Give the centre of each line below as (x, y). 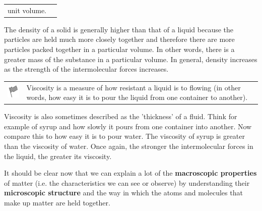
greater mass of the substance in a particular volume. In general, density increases (131, 59)
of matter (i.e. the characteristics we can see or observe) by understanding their (127, 182)
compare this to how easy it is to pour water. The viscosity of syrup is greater (124, 136)
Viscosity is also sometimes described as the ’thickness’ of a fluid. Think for (121, 116)
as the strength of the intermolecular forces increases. (86, 69)
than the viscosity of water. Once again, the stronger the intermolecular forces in (129, 146)
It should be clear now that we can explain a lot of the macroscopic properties (130, 173)
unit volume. (27, 10)
